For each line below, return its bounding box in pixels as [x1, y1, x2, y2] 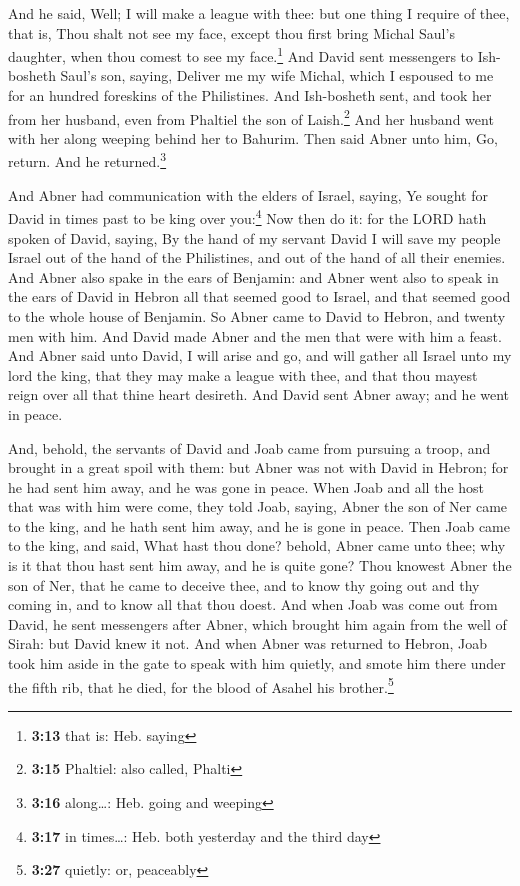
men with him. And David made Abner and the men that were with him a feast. [8, 325, 502, 346]
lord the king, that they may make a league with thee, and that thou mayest [8, 364, 478, 385]
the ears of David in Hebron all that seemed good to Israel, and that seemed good [8, 286, 511, 307]
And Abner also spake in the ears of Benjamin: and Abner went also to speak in [8, 266, 499, 287]
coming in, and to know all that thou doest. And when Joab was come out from [8, 594, 498, 615]
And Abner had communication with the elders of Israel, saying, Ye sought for [8, 184, 488, 205]
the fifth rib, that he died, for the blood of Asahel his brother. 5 [8, 673, 394, 697]
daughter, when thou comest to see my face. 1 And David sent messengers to [8, 43, 474, 66]
